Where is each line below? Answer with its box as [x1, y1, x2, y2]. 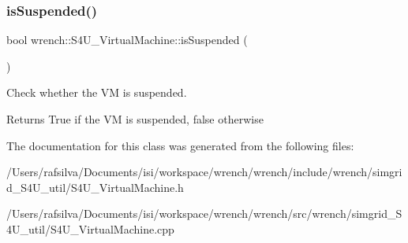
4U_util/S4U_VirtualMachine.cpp [6, 220, 174, 237]
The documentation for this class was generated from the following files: [6, 137, 354, 153]
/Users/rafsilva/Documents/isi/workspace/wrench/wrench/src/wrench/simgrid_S [6, 205, 402, 222]
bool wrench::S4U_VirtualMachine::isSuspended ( [6, 31, 248, 48]
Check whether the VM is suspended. [6, 84, 187, 101]
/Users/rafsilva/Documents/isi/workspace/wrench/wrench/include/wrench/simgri [6, 164, 402, 180]
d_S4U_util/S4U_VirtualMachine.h [6, 179, 184, 195]
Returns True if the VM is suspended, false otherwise [6, 111, 264, 127]
